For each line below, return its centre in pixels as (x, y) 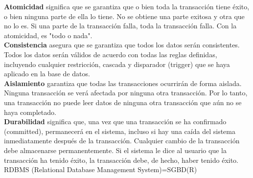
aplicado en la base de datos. (47, 74)
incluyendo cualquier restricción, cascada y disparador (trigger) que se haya (117, 64)
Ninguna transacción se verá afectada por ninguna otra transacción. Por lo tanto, (126, 93)
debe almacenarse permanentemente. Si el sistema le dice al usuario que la (115, 150)
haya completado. (30, 112)
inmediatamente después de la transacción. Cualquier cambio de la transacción (122, 141)
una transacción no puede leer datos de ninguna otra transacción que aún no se (123, 102)
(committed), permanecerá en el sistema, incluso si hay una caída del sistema (120, 131)
